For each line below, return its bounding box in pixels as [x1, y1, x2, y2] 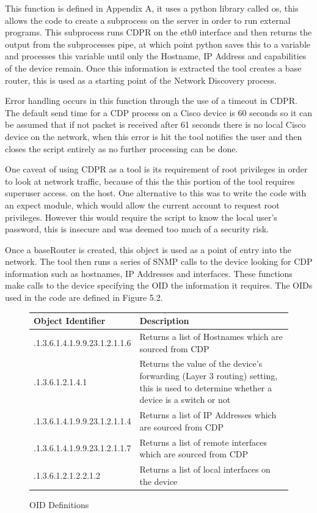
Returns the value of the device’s [139, 357, 263, 370]
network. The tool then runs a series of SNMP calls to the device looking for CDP [5, 255, 313, 268]
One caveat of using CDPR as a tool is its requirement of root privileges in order [5, 163, 308, 175]
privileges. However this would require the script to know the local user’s [5, 210, 277, 223]
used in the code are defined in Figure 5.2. [5, 291, 163, 304]
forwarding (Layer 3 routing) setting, [139, 369, 278, 382]
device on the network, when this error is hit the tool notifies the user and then [5, 130, 302, 142]
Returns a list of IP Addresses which [139, 408, 277, 421]
